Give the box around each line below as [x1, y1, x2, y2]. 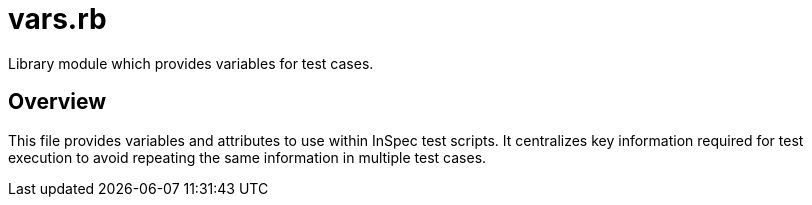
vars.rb [8, 2, 107, 36]
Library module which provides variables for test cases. [8, 54, 374, 72]
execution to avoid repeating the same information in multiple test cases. [8, 148, 487, 166]
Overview [8, 89, 107, 115]
